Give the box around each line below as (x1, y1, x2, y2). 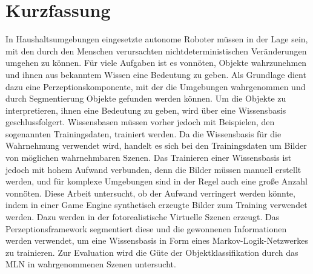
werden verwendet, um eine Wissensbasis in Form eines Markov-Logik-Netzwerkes (5, 234, 308, 247)
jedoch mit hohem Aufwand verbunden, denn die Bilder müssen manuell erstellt (5, 163, 301, 175)
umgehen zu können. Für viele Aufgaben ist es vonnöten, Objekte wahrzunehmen (5, 56, 307, 69)
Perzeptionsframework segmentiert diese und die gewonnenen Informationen (5, 222, 287, 235)
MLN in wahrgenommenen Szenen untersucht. (5, 258, 176, 270)
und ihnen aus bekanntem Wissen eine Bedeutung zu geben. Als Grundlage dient (5, 68, 306, 80)
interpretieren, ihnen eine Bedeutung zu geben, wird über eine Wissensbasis (5, 103, 286, 116)
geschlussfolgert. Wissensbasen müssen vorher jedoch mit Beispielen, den (5, 116, 275, 128)
